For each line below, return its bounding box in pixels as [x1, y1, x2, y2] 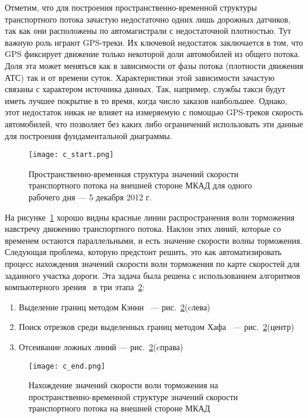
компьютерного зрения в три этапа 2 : [5, 281, 145, 293]
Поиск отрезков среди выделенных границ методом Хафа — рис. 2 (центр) [18, 320, 294, 333]
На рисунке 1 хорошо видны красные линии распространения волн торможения [5, 210, 295, 223]
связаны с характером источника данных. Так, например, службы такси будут [5, 83, 285, 95]
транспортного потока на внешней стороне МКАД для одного [29, 179, 252, 191]
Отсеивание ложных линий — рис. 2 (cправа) [18, 340, 184, 353]
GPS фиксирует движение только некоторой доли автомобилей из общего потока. [5, 48, 300, 60]
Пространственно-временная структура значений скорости [29, 167, 238, 180]
